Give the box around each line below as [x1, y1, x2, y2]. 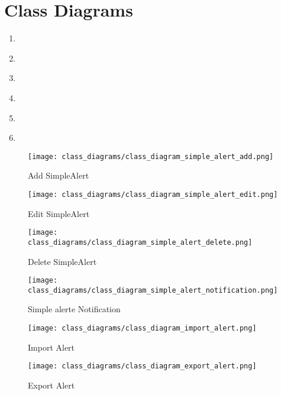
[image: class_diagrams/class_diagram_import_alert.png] [28, 324, 257, 332]
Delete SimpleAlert [28, 255, 97, 267]
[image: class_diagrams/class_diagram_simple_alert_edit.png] [28, 190, 278, 199]
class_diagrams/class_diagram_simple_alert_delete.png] [28, 238, 253, 247]
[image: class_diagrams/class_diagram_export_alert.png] [28, 362, 257, 371]
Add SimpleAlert [28, 169, 89, 182]
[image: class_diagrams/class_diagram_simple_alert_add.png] [28, 152, 274, 161]
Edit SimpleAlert [28, 207, 90, 219]
